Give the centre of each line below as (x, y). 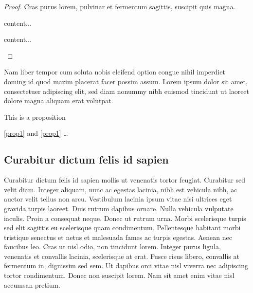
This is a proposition (35, 117)
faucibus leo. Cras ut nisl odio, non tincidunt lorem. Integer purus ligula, (112, 247)
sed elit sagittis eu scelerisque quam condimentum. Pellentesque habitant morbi (122, 228)
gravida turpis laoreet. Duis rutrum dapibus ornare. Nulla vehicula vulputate (119, 208)
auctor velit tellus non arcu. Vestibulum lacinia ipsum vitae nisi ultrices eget (118, 199)
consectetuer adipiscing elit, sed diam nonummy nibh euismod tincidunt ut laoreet (127, 91)
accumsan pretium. (32, 284)
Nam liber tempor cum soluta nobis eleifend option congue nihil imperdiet (115, 72)
